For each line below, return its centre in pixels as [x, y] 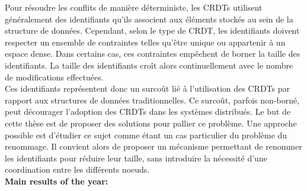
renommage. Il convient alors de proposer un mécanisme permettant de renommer [153, 146]
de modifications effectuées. [54, 77]
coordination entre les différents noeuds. [77, 169]
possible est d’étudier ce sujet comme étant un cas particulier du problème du [146, 135]
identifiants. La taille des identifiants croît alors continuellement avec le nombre [149, 65]
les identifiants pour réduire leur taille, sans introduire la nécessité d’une [136, 158]
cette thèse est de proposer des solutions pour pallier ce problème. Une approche [151, 123]
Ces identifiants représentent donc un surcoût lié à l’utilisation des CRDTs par [147, 88]
